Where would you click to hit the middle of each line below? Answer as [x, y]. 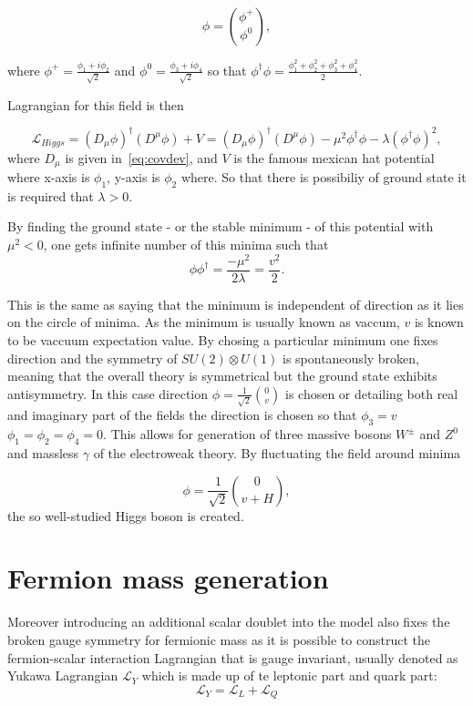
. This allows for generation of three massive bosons [247, 434]
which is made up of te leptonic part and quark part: [289, 675]
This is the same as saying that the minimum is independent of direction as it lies [236, 304]
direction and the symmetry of [93, 358]
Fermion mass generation [168, 578]
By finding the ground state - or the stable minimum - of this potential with [221, 226]
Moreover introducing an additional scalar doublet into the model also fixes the [229, 622]
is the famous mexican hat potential [334, 157]
